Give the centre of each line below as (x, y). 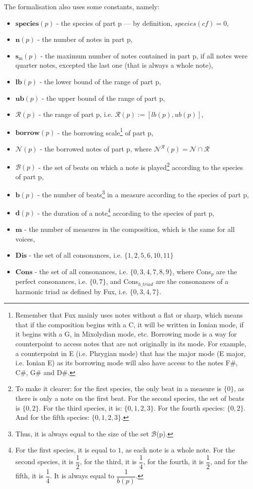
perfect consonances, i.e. (51, 281)
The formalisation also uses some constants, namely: (82, 6)
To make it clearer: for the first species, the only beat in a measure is (118, 388)
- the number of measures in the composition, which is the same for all (129, 229)
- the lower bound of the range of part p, (100, 81)
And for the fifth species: (52, 417)
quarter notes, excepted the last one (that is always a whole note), (114, 65)
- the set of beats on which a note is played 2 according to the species (141, 166)
